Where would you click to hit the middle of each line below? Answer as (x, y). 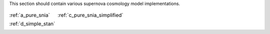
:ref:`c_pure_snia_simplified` (90, 15)
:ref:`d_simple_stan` (32, 24)
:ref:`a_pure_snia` (29, 15)
